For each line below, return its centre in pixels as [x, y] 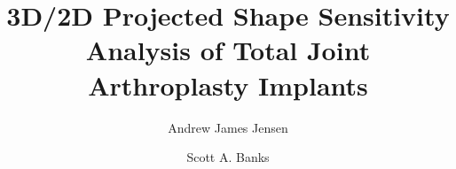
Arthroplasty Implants [228, 84]
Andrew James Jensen [228, 127]
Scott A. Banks [228, 157]
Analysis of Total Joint [228, 50]
